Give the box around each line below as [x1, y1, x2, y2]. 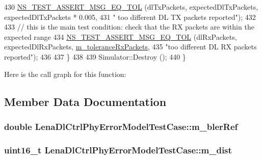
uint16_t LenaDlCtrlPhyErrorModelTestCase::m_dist [4, 143, 232, 156]
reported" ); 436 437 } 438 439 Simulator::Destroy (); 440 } [4, 51, 186, 62]
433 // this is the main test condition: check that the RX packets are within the [4, 21, 254, 32]
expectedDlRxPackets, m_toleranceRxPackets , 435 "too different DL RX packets [4, 41, 257, 52]
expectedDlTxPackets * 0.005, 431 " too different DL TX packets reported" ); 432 [4, 11, 256, 22]
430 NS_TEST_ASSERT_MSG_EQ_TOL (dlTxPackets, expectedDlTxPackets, [4, 2, 258, 12]
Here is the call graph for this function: [4, 68, 126, 79]
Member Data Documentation [4, 93, 167, 109]
